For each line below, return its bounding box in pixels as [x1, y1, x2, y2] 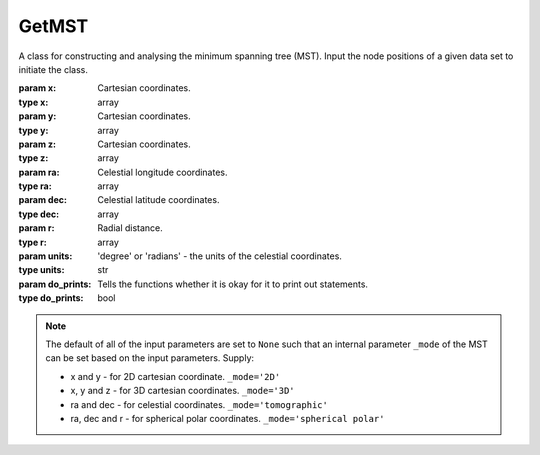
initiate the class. [18, 63, 89, 75]
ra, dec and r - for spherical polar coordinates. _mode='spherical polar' [70, 412, 385, 424]
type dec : [18, 208, 60, 220]
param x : [18, 82, 57, 94]
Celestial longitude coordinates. [97, 166, 229, 178]
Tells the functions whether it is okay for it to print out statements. [97, 278, 369, 290]
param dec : [18, 194, 67, 206]
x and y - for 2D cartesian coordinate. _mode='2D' [70, 370, 281, 382]
